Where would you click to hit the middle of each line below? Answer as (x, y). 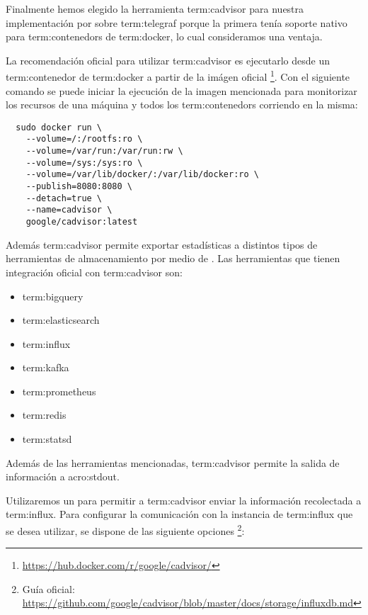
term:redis (44, 415)
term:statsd (47, 439)
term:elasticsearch (61, 320)
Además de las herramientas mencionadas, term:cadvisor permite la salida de (173, 462)
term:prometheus (59, 391)
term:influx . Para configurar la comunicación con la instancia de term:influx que (179, 514)
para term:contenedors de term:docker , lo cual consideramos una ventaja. (164, 36)
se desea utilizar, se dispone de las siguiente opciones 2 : (125, 530)
